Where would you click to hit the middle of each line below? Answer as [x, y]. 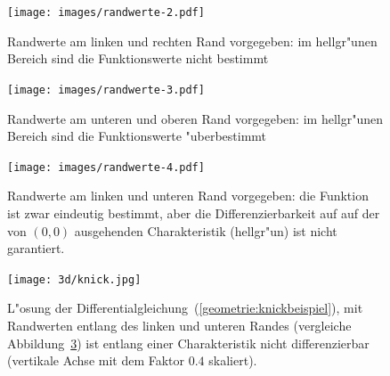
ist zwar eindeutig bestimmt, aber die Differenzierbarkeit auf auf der [194, 213]
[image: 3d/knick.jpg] [74, 279]
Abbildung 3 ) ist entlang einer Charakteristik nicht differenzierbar [188, 343]
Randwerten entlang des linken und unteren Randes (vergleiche [179, 325]
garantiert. [36, 248]
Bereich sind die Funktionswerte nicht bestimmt [138, 58]
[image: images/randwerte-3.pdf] [106, 90]
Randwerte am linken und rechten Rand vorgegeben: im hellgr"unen [192, 41]
